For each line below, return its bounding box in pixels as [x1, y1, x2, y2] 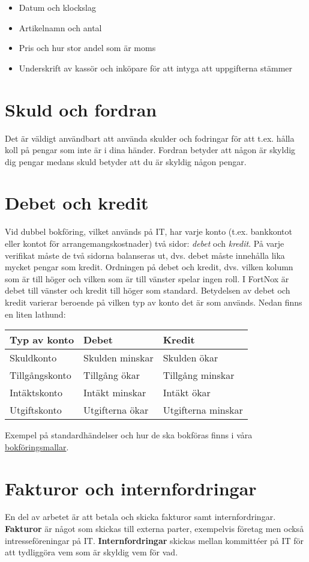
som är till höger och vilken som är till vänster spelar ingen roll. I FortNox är [5, 272, 289, 285]
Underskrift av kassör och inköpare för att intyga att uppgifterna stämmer [19, 61, 293, 74]
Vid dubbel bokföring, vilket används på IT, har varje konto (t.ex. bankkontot [5, 225, 292, 238]
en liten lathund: [5, 307, 66, 320]
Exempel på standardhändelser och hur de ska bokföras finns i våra [5, 429, 253, 441]
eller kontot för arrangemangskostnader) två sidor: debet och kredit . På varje [5, 237, 284, 249]
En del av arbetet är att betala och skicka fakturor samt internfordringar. [5, 510, 276, 523]
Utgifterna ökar [83, 403, 149, 417]
